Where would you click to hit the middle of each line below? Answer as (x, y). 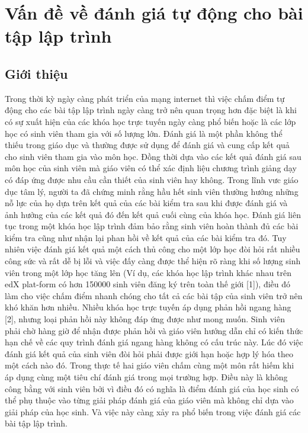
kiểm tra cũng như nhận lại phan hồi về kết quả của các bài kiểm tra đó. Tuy (146, 237)
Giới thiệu (36, 73)
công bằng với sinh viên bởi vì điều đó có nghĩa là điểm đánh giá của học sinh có (152, 388)
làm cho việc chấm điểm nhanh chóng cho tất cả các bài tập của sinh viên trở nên (154, 295)
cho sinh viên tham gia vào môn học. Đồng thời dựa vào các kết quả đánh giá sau (153, 156)
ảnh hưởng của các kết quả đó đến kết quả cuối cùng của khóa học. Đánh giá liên (153, 214)
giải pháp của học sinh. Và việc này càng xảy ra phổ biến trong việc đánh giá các (153, 411)
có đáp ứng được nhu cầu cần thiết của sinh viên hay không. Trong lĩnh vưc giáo (152, 179)
